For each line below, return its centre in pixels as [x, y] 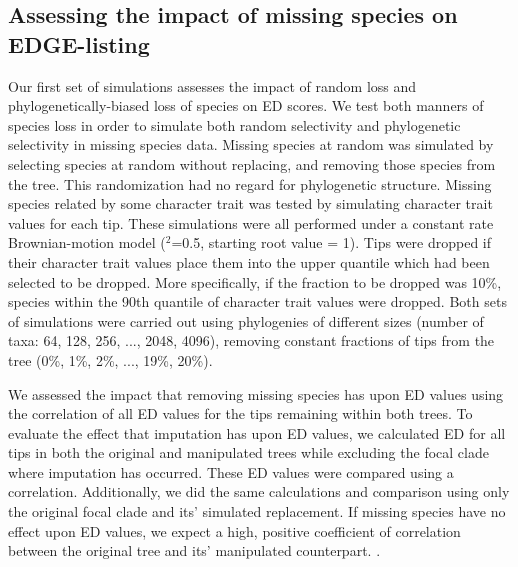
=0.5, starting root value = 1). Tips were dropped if [331, 242]
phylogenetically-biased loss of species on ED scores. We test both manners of [246, 105]
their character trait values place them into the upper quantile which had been [249, 261]
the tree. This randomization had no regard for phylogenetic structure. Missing [250, 183]
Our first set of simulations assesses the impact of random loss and [212, 85]
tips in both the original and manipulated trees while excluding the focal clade [248, 452]
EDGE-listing [79, 43]
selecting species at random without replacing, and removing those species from [252, 163]
